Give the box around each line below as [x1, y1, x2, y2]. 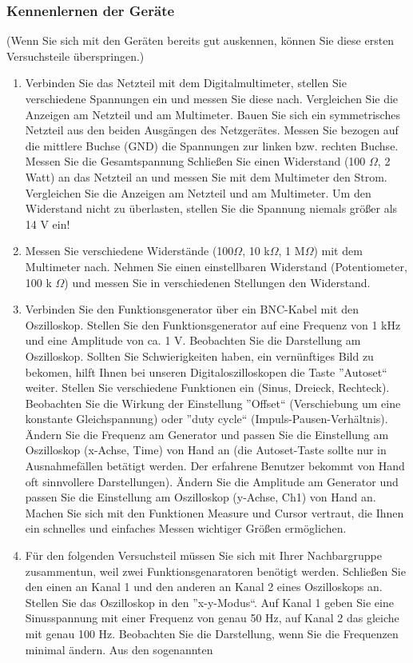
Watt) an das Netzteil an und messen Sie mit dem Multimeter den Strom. [25, 168, 387, 185]
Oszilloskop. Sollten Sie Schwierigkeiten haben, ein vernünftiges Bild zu [25, 347, 374, 364]
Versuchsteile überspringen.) [6, 47, 145, 64]
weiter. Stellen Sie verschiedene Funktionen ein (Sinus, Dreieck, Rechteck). [25, 379, 390, 396]
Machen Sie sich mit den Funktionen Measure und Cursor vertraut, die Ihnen [25, 504, 404, 521]
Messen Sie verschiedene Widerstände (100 [25, 242, 234, 259]
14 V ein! [25, 215, 70, 232]
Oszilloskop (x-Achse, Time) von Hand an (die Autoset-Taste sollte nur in [25, 441, 387, 458]
